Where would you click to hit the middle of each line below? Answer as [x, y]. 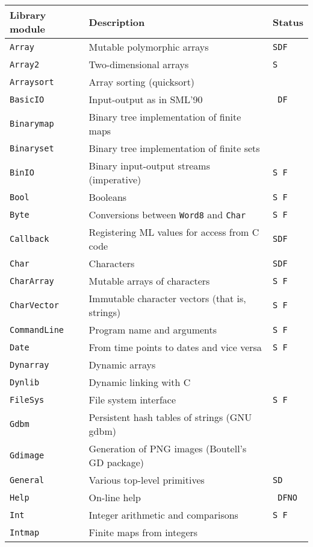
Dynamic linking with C [140, 382]
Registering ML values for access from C [174, 232]
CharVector [34, 305]
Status [288, 22]
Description [117, 22]
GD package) [116, 462]
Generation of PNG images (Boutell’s [168, 448]
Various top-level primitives [147, 480]
